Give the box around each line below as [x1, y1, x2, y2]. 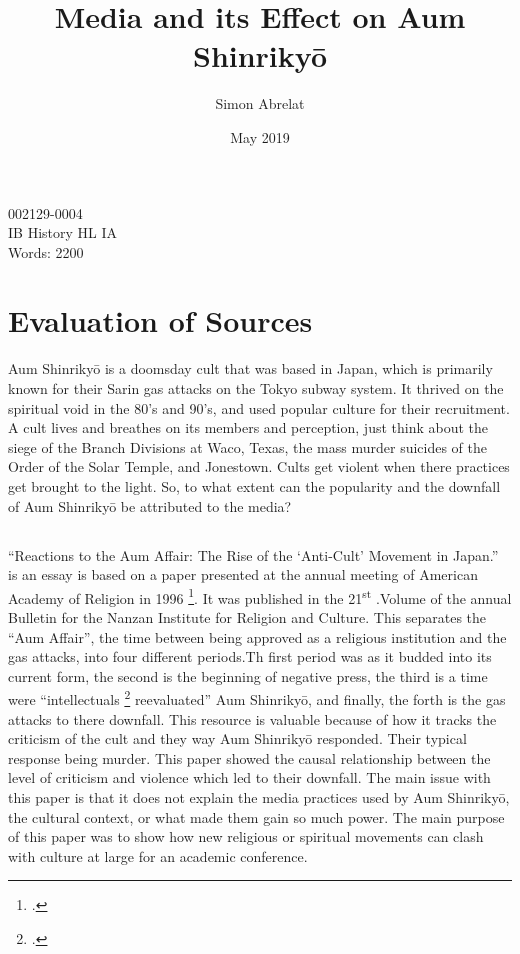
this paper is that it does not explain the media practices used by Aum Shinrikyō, [8, 786, 510, 807]
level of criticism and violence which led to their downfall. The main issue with [8, 767, 491, 788]
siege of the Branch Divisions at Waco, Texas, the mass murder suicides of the [8, 436, 488, 457]
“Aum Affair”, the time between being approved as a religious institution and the [8, 626, 507, 647]
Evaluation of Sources [8, 300, 313, 341]
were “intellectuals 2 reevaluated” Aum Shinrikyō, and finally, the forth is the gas [8, 686, 506, 710]
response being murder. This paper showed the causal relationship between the [8, 747, 491, 768]
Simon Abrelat [215, 93, 305, 114]
